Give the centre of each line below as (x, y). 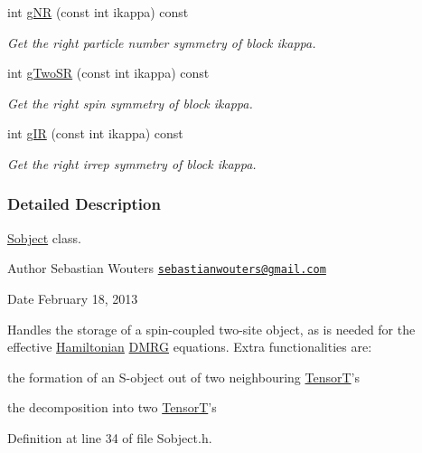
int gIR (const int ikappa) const (95, 133)
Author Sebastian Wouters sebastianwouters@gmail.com (167, 268)
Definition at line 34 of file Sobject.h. (110, 438)
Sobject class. (44, 237)
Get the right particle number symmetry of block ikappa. (162, 42)
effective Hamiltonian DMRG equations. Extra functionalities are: (190, 347)
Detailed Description (84, 204)
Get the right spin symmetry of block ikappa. (130, 103)
